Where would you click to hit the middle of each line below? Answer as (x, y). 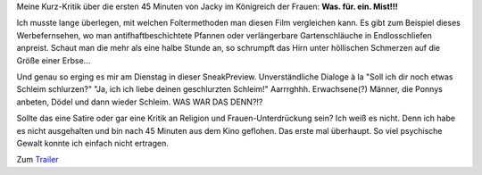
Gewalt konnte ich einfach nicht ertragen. (92, 143)
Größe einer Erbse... (54, 60)
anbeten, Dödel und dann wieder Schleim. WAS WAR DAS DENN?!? (140, 102)
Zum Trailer (37, 160)
